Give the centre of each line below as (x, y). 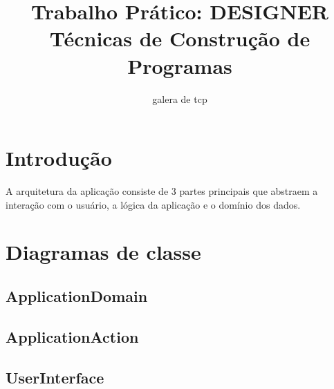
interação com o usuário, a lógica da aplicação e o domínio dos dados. (153, 204)
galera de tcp (180, 98)
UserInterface (55, 377)
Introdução (59, 158)
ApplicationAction (72, 336)
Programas (180, 65)
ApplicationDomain (77, 295)
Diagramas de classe (103, 252)
